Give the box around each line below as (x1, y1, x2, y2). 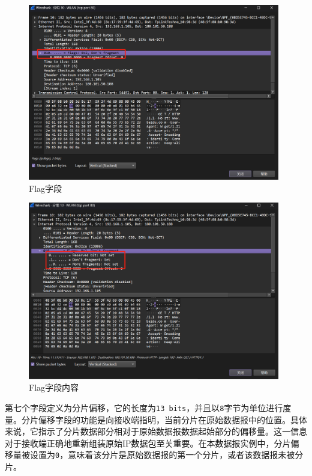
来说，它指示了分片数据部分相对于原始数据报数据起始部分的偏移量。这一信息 (5, 425, 307, 438)
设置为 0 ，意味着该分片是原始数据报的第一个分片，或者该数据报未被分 (29, 448, 304, 461)
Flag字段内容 (29, 381, 79, 394)
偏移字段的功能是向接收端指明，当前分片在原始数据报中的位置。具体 (38, 413, 307, 426)
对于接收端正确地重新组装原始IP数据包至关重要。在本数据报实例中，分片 (5, 436, 291, 449)
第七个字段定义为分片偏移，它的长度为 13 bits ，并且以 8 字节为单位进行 (5, 401, 283, 413)
